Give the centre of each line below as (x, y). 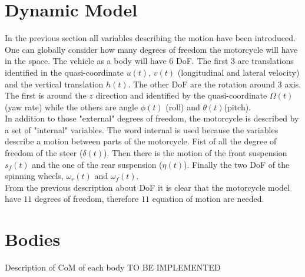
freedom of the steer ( (44, 153)
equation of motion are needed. (208, 199)
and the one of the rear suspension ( (97, 164)
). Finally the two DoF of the (237, 164)
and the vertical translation (54, 84)
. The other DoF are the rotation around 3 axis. (215, 84)
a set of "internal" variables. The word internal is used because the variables (142, 129)
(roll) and (183, 107)
